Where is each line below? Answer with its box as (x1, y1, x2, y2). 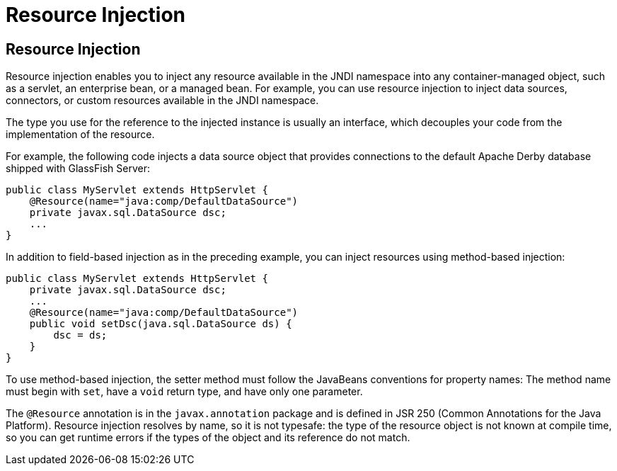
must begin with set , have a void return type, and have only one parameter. (6, 385, 363, 398)
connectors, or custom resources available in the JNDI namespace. (6, 94, 319, 107)
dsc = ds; (53, 329, 108, 341)
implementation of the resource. (6, 128, 155, 141)
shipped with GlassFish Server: (6, 162, 150, 175)
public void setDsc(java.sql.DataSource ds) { (29, 318, 292, 330)
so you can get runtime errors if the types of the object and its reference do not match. (6, 431, 410, 444)
